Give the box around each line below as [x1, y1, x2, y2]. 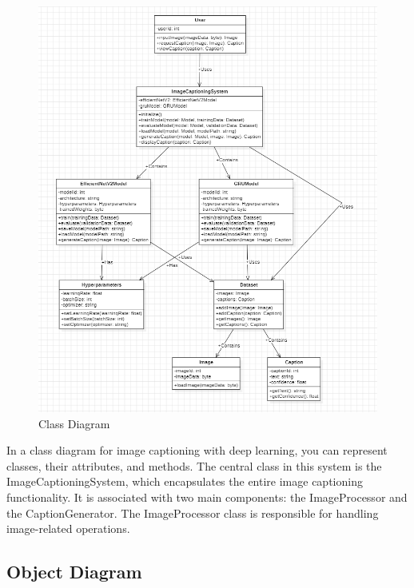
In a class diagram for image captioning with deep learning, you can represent [6, 442, 388, 459]
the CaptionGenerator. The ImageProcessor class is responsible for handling [6, 504, 379, 521]
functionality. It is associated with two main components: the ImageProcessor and [6, 489, 408, 506]
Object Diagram [6, 559, 142, 584]
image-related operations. [6, 520, 130, 537]
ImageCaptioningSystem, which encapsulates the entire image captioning [6, 473, 363, 490]
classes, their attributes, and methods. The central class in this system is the [6, 457, 382, 474]
